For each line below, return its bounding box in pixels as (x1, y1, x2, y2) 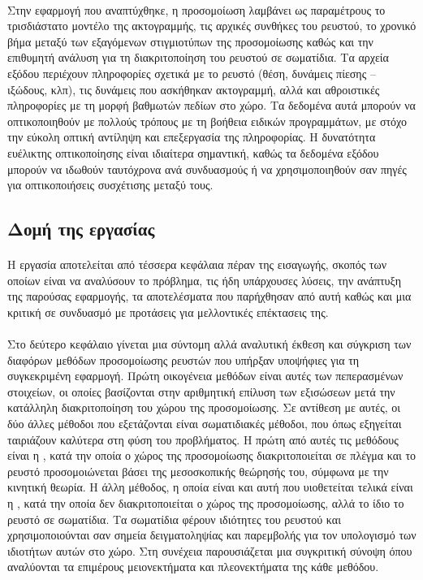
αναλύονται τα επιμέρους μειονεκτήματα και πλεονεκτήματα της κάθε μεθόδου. (7, 558, 379, 575)
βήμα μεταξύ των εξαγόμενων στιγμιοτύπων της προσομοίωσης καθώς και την (7, 32, 373, 50)
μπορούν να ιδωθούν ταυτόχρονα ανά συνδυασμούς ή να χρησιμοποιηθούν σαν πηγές (7, 160, 407, 177)
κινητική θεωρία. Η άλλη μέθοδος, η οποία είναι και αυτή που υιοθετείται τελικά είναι (7, 478, 413, 496)
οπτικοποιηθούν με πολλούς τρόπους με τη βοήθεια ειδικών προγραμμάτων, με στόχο (7, 112, 407, 129)
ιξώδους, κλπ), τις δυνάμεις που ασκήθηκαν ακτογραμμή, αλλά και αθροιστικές (7, 80, 380, 97)
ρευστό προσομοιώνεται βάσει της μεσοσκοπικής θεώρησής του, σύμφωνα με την (7, 462, 389, 479)
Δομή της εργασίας (7, 216, 155, 241)
